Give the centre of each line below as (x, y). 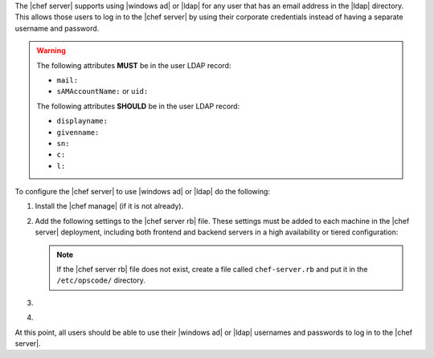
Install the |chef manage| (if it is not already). (109, 206)
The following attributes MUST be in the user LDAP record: (134, 65)
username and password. (57, 28)
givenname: (78, 132)
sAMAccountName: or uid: (102, 92)
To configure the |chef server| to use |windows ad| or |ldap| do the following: (143, 192)
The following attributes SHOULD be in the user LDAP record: (138, 106)
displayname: (82, 121)
